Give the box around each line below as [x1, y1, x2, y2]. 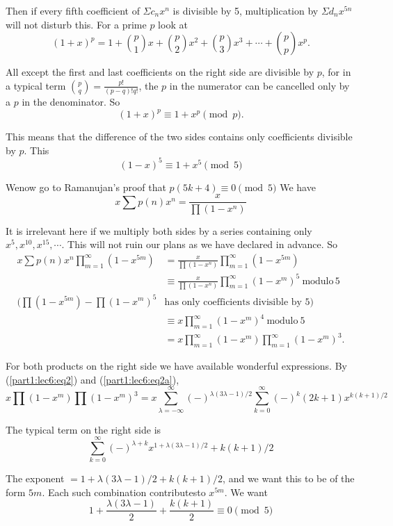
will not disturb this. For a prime [6, 17, 147, 31]
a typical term [6, 78, 66, 92]
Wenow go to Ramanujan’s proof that [6, 179, 166, 194]
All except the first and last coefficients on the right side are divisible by [6, 65, 314, 79]
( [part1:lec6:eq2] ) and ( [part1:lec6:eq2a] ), [6, 372, 179, 386]
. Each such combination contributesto [42, 484, 206, 499]
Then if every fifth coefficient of [6, 3, 140, 17]
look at [158, 17, 188, 31]
